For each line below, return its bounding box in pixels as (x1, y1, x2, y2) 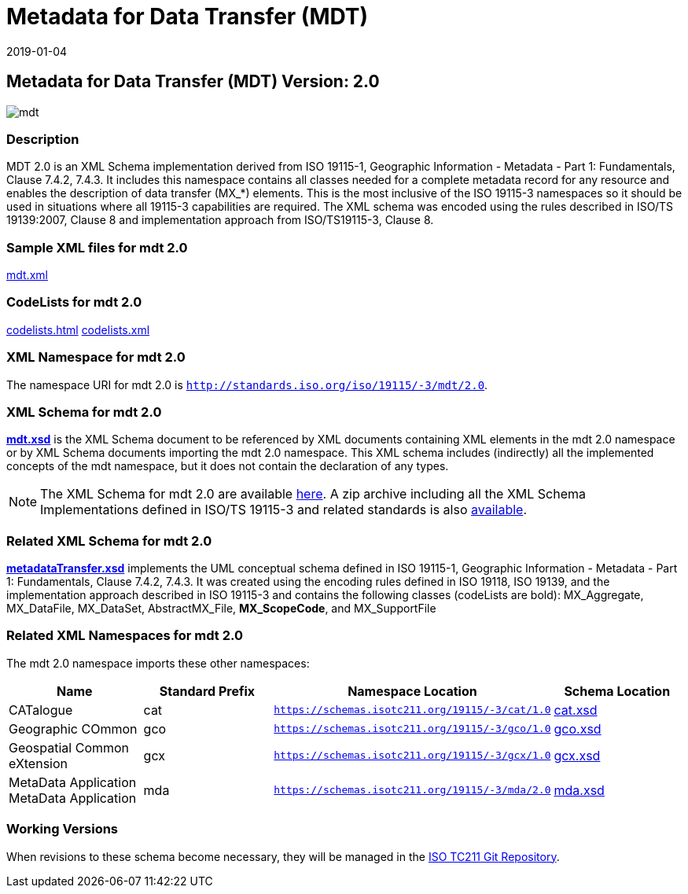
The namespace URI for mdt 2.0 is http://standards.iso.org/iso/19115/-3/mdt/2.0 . (6, 377, 488, 392)
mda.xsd (554, 782, 605, 798)
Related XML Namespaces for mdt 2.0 (6, 627, 244, 644)
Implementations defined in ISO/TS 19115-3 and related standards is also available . (40, 502, 527, 518)
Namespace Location (348, 682, 477, 699)
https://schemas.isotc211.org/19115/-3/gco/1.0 (274, 723, 551, 735)
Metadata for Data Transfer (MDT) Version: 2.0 (6, 72, 380, 92)
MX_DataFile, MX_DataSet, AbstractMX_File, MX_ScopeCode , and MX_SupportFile (6, 602, 436, 616)
